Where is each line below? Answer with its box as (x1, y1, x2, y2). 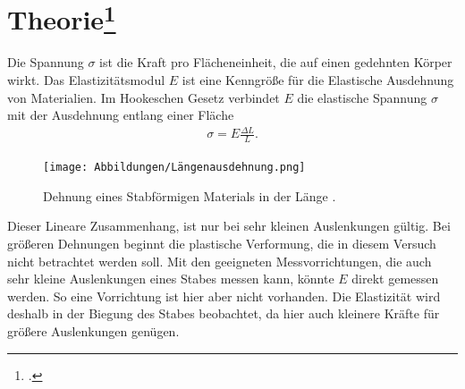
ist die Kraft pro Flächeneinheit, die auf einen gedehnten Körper (99, 53, 452, 72)
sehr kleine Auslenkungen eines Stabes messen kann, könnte (7, 269, 334, 288)
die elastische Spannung (297, 88, 427, 106)
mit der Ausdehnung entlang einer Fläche (7, 106, 234, 124)
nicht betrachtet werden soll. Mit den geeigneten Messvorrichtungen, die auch (7, 251, 432, 270)
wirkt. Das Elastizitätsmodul (7, 71, 165, 89)
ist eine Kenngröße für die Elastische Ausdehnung (182, 71, 454, 89)
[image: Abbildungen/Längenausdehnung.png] (43, 161, 306, 174)
